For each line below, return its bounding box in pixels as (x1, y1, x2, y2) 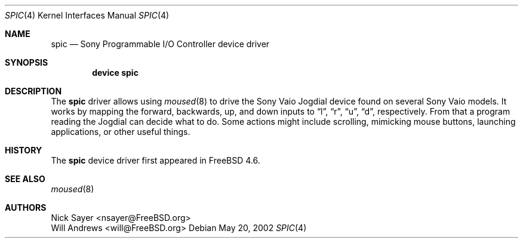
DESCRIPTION (5, 86, 62, 96)
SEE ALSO (5, 174, 45, 184)
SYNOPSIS (5, 57, 48, 67)
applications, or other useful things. (51, 127, 190, 137)
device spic (92, 67, 139, 78)
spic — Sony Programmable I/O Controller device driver (51, 39, 270, 49)
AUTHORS (5, 202, 47, 213)
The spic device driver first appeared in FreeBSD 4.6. (51, 155, 260, 165)
